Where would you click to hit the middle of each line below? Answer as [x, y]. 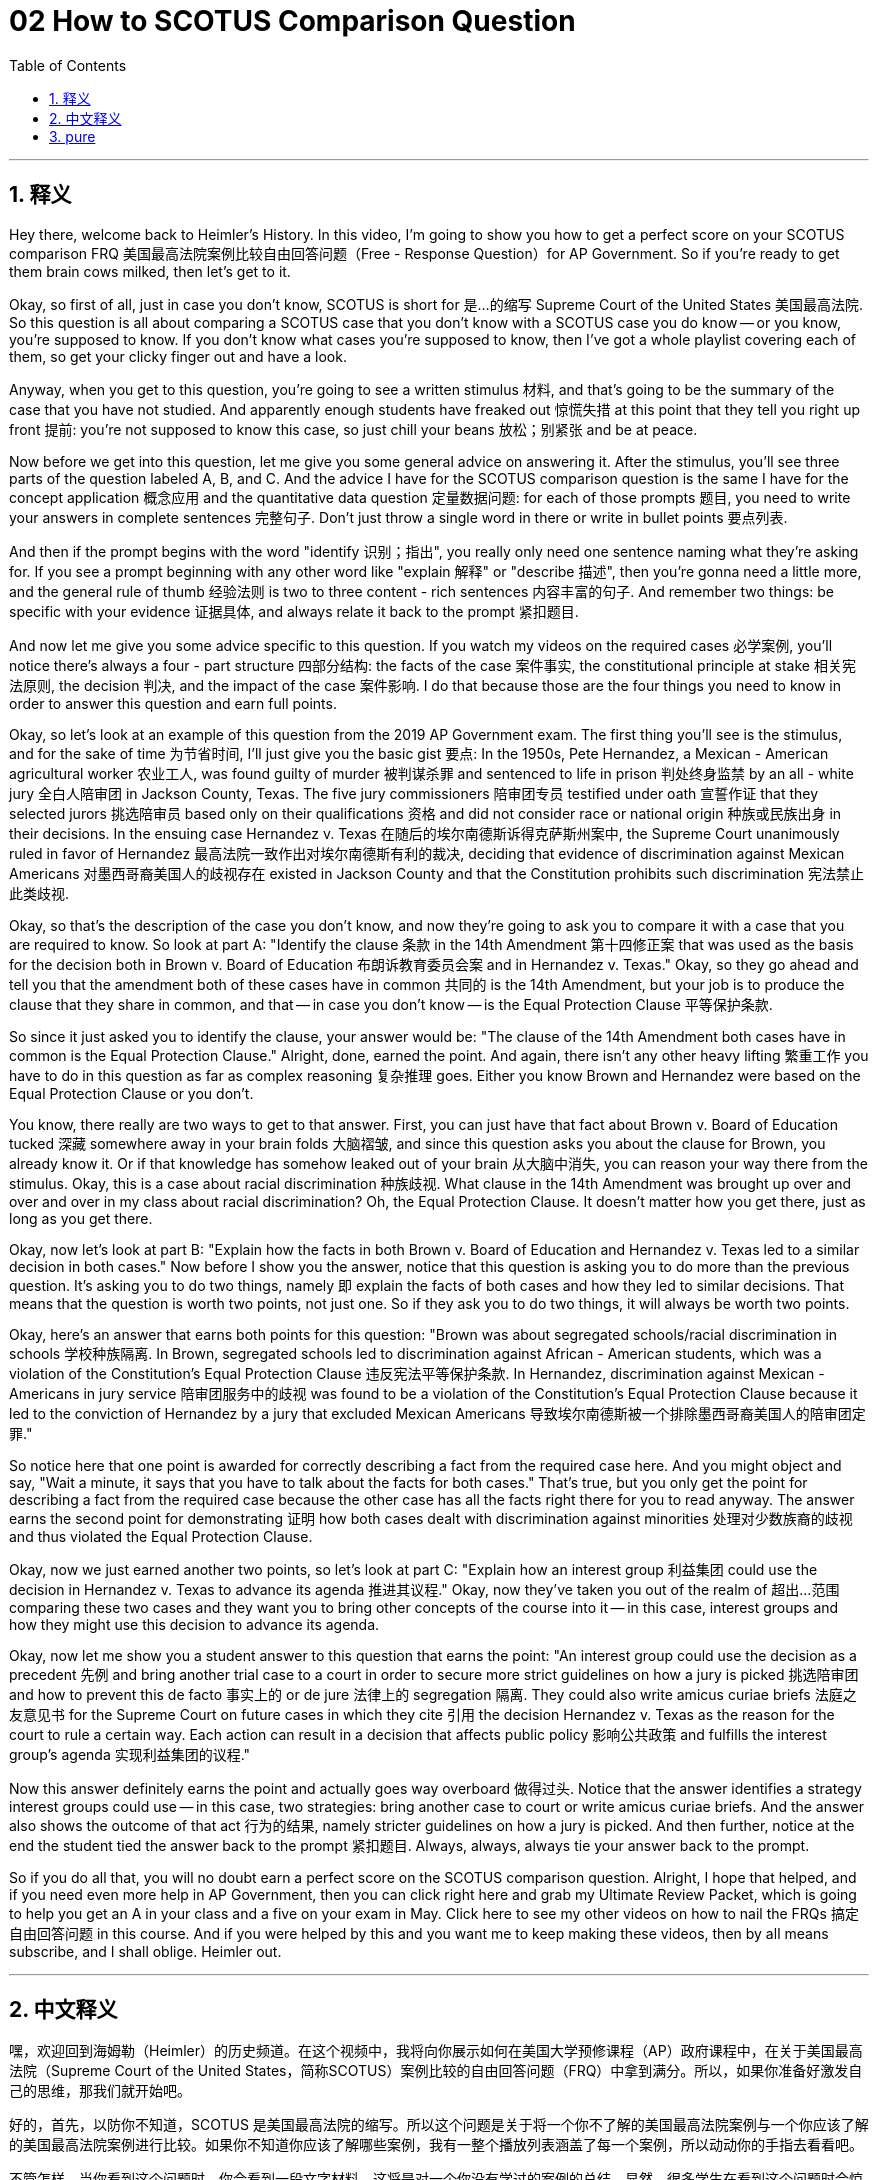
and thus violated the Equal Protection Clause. [161, 1536]
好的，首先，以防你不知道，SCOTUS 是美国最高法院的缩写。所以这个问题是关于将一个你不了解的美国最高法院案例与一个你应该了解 [439, 2125]
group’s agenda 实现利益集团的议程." [130, 1754]
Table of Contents [68, 65]
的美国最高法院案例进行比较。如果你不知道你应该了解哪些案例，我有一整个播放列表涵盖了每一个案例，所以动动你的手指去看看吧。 [436, 2145]
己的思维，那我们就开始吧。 [100, 2091]
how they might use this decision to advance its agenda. [194, 1624]
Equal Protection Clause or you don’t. [131, 1093]
